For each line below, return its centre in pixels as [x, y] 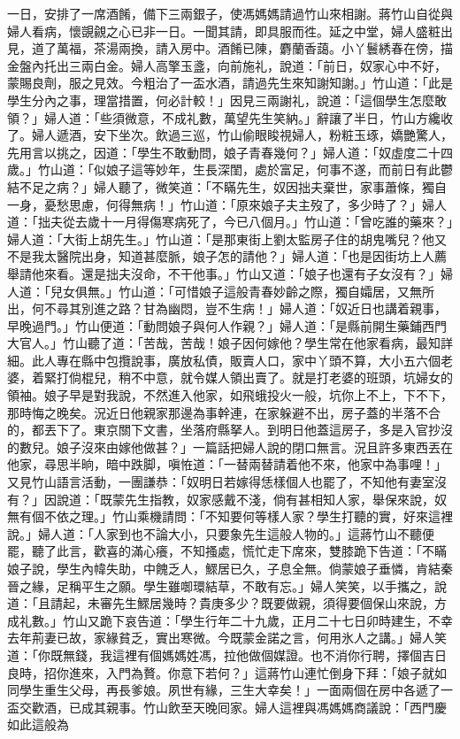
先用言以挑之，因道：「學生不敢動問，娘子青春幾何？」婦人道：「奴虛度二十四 [230, 152]
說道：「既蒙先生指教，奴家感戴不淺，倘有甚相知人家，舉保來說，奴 [251, 499]
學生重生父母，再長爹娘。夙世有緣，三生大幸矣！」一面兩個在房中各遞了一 [236, 690]
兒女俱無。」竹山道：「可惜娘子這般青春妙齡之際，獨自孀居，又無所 [242, 291]
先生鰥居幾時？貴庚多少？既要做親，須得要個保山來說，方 [279, 603]
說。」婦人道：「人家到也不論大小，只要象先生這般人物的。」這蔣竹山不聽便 [221, 533]
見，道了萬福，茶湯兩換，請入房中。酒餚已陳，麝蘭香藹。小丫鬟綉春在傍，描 [230, 48]
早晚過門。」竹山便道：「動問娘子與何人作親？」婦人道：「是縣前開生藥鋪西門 [227, 325]
